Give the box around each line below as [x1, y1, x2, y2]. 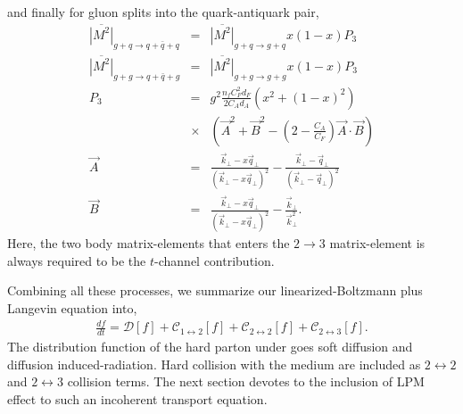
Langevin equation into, [7, 299, 137, 317]
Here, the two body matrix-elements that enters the [7, 234, 290, 253]
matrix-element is [329, 234, 426, 253]
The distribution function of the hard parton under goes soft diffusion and [7, 336, 413, 355]
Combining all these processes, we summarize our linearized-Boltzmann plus [7, 281, 423, 300]
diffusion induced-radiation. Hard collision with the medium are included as [7, 354, 421, 373]
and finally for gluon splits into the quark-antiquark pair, [7, 3, 319, 21]
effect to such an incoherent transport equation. [7, 389, 268, 408]
